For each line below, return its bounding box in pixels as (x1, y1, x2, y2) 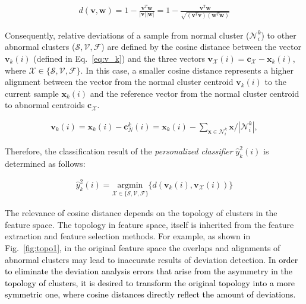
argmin (117, 180, 143, 189)
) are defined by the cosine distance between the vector (101, 40, 301, 53)
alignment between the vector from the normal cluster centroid (5, 75, 234, 88)
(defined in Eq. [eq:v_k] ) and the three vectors (33, 52, 205, 64)
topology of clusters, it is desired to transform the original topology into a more (5, 276, 295, 289)
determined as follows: (5, 157, 86, 169)
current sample (5, 87, 59, 99)
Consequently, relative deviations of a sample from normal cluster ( (5, 28, 250, 41)
